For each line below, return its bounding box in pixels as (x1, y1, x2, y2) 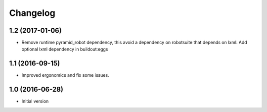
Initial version (21, 98, 49, 104)
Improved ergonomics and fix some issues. (21, 72, 109, 78)
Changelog (9, 7, 55, 18)
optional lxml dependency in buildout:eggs (21, 46, 108, 52)
